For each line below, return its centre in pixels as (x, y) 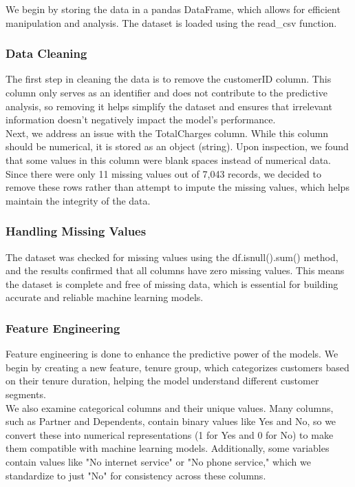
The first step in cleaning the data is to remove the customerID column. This (169, 79)
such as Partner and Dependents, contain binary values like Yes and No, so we (171, 421)
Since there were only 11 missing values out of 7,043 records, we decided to (163, 173)
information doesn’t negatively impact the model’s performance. (141, 120)
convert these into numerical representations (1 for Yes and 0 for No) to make (170, 434)
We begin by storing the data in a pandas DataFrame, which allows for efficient (173, 9)
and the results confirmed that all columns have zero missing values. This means (175, 270)
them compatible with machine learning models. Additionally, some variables (168, 448)
